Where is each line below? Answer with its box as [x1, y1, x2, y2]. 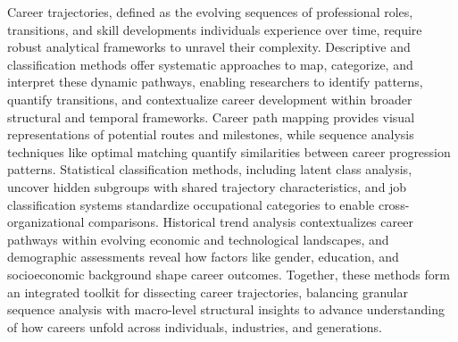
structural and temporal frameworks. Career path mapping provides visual [7, 107, 415, 126]
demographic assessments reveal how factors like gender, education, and [7, 247, 399, 266]
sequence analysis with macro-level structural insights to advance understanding [7, 300, 445, 319]
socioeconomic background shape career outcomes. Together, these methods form [7, 264, 450, 283]
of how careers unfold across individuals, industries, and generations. [7, 317, 382, 336]
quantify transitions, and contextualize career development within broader [7, 89, 412, 108]
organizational [7, 213, 85, 231]
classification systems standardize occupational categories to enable [7, 195, 375, 213]
